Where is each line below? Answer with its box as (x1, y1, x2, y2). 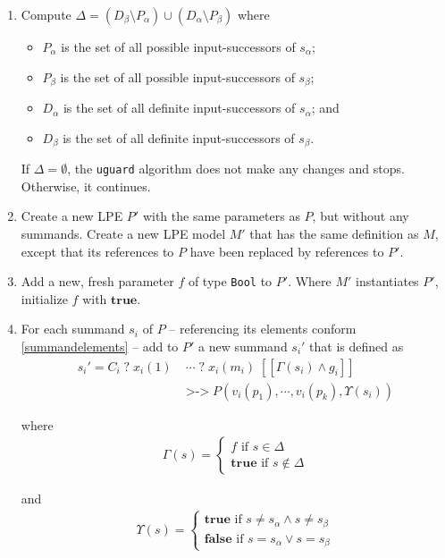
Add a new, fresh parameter (21, 272, 174, 291)
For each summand (21, 319, 125, 338)
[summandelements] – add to (21, 336, 179, 355)
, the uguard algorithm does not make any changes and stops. (67, 159, 405, 178)
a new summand (198, 336, 288, 355)
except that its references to (21, 241, 174, 260)
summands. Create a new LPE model (21, 224, 226, 242)
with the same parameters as (142, 207, 300, 225)
